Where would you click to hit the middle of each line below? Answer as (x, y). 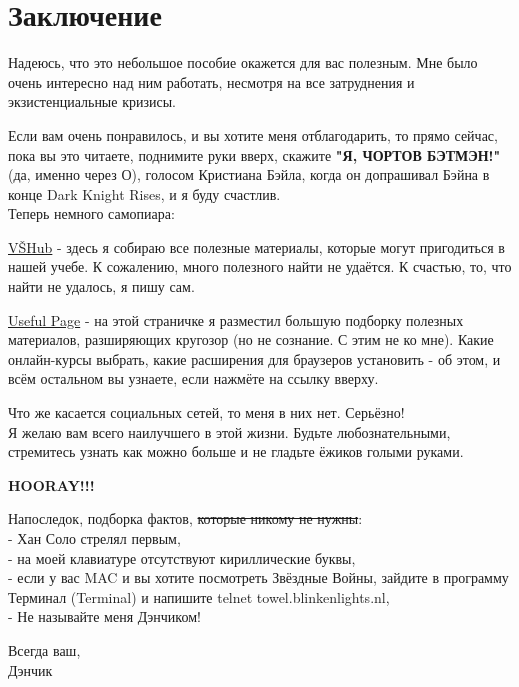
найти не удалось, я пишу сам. (101, 286)
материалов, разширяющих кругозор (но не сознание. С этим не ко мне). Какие (251, 339)
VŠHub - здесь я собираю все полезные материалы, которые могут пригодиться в (256, 246)
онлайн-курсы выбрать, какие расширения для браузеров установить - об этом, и (254, 358)
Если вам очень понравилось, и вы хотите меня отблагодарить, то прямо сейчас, (253, 134)
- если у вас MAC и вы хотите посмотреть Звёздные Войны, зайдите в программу (258, 577)
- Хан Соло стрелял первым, (94, 538)
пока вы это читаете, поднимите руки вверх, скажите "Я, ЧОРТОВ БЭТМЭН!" (254, 154)
